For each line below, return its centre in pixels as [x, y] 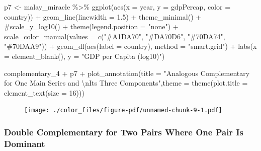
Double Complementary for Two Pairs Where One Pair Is [124, 132]
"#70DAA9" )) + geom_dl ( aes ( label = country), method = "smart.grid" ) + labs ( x [130, 46]
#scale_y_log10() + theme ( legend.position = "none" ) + [91, 26]
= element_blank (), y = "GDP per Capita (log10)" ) [84, 56]
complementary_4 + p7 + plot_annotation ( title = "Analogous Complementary [127, 73]
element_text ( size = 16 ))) [44, 92]
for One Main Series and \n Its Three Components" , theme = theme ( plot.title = [126, 83]
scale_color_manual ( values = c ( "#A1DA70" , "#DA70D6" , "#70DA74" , [115, 36]
